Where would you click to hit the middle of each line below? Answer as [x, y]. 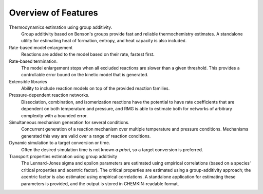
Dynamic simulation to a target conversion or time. [60, 143]
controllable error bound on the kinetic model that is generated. [85, 75]
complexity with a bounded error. [54, 115]
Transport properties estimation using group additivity [63, 156]
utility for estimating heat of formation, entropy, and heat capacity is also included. [104, 41]
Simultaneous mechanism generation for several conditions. [69, 123]
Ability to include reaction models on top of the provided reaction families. [95, 88]
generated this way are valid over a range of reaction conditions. [86, 136]
